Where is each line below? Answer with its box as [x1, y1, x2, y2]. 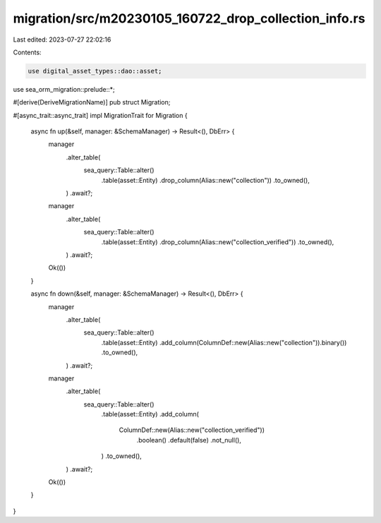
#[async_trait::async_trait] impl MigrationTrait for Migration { [13, 111, 188, 119]
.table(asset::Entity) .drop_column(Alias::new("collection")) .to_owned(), [101, 176, 310, 184]
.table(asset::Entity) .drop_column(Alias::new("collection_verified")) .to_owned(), [101, 237, 334, 246]
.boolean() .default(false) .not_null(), [136, 435, 241, 444]
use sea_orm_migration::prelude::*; [13, 85, 116, 93]
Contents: [13, 48, 42, 56]
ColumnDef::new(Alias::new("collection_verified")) [119, 426, 265, 434]
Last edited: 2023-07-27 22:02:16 [13, 35, 111, 44]
